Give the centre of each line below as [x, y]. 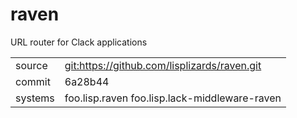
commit [33, 81]
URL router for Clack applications [79, 42]
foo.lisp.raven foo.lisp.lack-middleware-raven [173, 98]
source [31, 65]
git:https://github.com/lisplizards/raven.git [163, 65]
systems [35, 98]
